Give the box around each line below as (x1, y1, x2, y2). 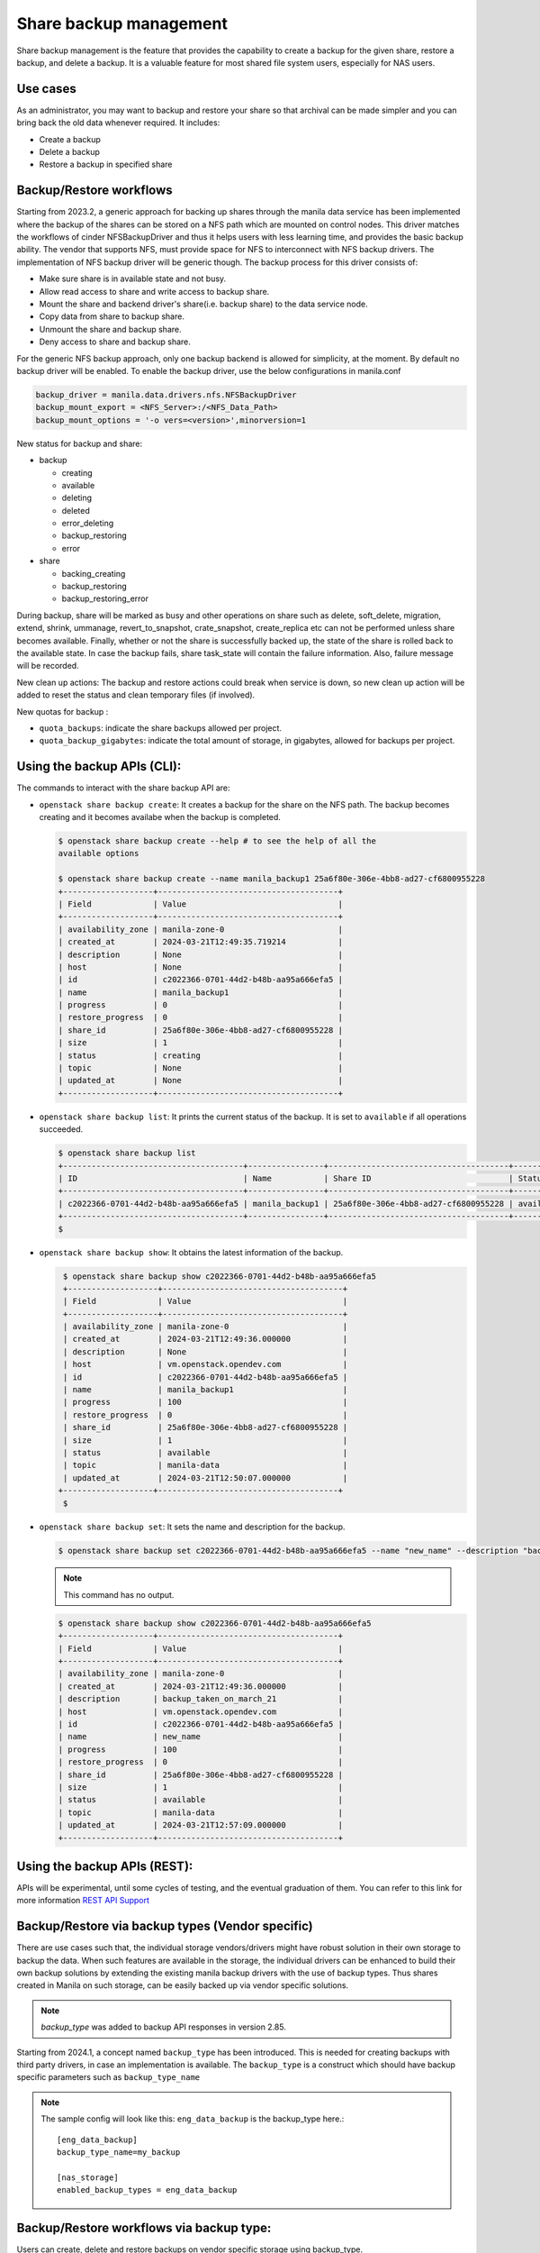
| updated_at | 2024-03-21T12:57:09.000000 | (58, 1820, 344, 1830)
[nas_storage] (57, 2172, 119, 2183)
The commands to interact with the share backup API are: (16, 782, 230, 793)
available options (58, 848, 139, 859)
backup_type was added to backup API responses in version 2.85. (40, 2021, 287, 2032)
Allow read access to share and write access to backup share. (39, 286, 270, 296)
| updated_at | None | (58, 1075, 344, 1086)
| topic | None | (58, 1063, 344, 1073)
